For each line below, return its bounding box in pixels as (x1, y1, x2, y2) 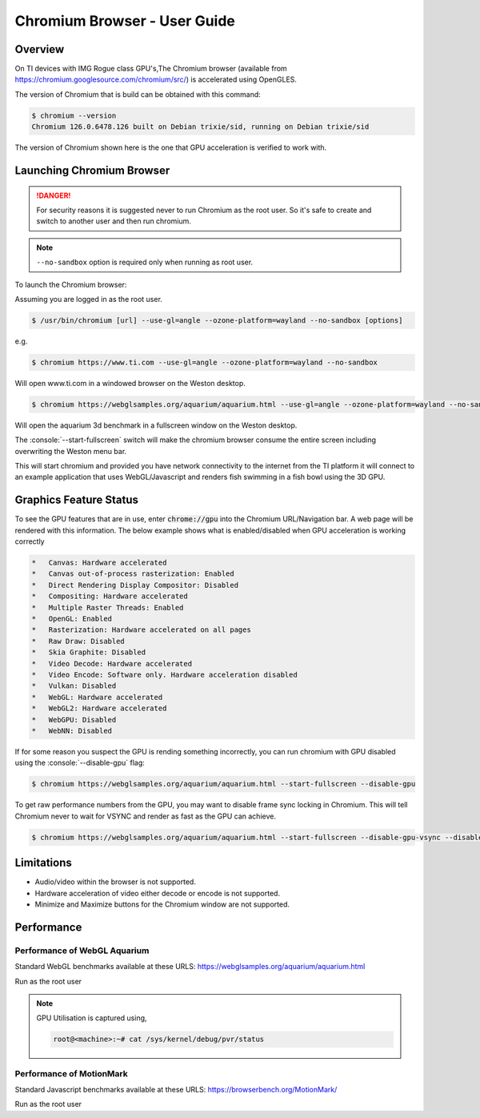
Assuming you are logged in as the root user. (14, 294, 163, 304)
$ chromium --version (31, 111, 117, 120)
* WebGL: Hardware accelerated (31, 693, 163, 702)
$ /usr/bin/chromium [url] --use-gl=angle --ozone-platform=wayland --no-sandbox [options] (31, 316, 403, 324)
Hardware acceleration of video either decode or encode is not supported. (34, 888, 280, 898)
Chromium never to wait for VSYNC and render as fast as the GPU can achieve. (14, 811, 276, 821)
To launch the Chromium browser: (14, 279, 127, 289)
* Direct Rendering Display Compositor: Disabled (31, 581, 239, 589)
